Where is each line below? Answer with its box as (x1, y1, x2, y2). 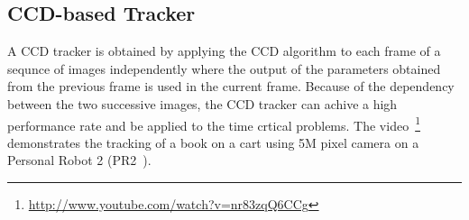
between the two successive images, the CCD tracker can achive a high (7, 94, 398, 113)
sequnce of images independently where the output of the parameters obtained (7, 59, 441, 78)
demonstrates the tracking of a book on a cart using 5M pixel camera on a (7, 133, 419, 151)
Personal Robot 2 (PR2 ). (7, 151, 152, 170)
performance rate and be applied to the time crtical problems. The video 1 (7, 113, 420, 134)
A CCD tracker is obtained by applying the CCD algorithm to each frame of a (7, 41, 441, 60)
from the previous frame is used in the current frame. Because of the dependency (7, 77, 455, 96)
